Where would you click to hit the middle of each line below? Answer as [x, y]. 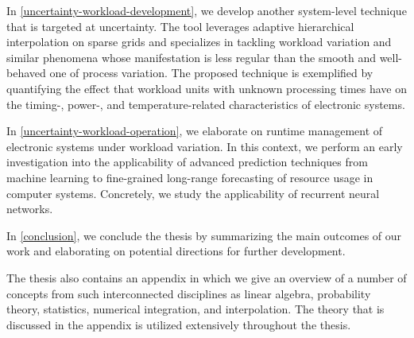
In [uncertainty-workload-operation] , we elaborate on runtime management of [195, 131]
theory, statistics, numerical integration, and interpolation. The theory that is [195, 309]
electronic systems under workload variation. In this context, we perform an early [205, 146]
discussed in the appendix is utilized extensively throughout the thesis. [179, 324]
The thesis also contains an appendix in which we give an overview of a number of [207, 277]
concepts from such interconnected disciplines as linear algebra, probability [189, 293]
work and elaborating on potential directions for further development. [176, 251]
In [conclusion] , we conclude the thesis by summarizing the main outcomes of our [204, 235]
